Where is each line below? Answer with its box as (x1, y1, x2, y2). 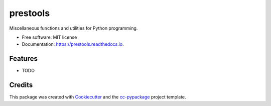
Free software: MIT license (22, 34, 77, 40)
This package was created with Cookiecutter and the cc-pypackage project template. (9, 94, 186, 100)
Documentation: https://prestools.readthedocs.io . (22, 41, 124, 47)
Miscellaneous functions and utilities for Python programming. (9, 25, 138, 31)
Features (9, 54, 38, 63)
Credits (9, 81, 33, 89)
